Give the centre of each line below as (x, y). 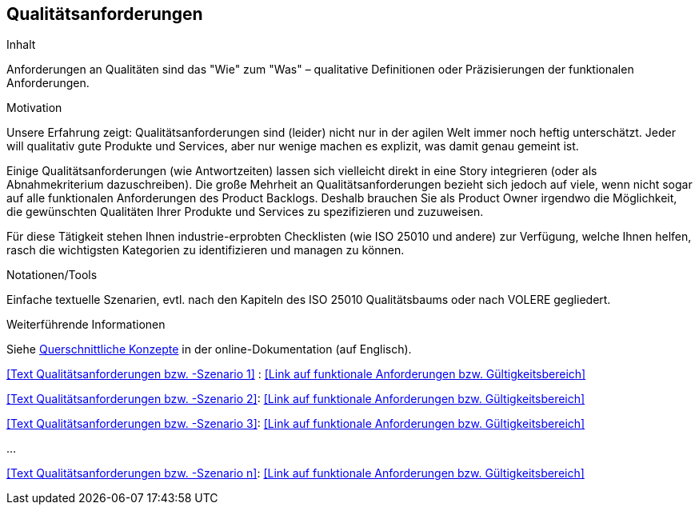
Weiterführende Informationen (86, 325)
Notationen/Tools (52, 275)
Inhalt (21, 45)
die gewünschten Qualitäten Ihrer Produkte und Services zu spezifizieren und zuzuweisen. (245, 212)
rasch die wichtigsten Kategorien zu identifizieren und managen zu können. (206, 250)
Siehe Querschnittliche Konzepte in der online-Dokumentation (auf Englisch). (209, 349)
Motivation (34, 108)
